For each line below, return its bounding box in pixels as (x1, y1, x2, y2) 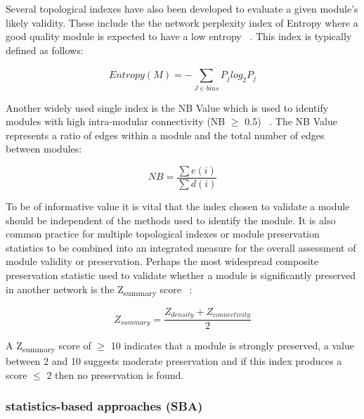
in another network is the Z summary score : (6, 281, 193, 298)
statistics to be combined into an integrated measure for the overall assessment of (6, 240, 356, 254)
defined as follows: (6, 42, 84, 57)
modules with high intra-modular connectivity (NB (6, 114, 226, 129)
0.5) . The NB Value (245, 114, 337, 129)
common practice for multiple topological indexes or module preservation (6, 226, 320, 241)
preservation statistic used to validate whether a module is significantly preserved (6, 267, 356, 282)
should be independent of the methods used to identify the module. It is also (6, 212, 336, 227)
